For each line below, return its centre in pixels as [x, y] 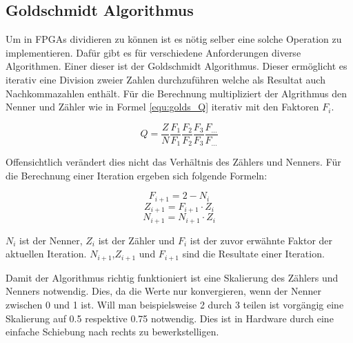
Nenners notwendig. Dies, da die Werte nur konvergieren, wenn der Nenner [163, 291]
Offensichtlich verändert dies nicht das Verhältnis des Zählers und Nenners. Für [173, 162]
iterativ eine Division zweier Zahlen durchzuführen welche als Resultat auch [165, 79]
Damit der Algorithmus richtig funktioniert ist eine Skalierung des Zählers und [172, 277]
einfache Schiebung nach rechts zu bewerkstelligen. [112, 332]
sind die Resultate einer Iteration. [253, 254]
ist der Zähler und [137, 240]
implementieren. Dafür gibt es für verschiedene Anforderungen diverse [153, 52]
